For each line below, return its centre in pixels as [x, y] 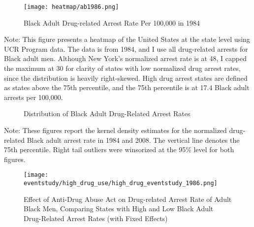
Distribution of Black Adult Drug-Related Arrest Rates [107, 113]
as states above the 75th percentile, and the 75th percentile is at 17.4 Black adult [127, 87]
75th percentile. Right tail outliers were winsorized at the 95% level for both [119, 149]
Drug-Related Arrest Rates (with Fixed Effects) [96, 218]
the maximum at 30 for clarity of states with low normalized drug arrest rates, [122, 68]
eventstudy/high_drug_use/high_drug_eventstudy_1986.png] [121, 183]
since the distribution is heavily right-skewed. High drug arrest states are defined [126, 78]
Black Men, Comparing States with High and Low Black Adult [119, 209]
